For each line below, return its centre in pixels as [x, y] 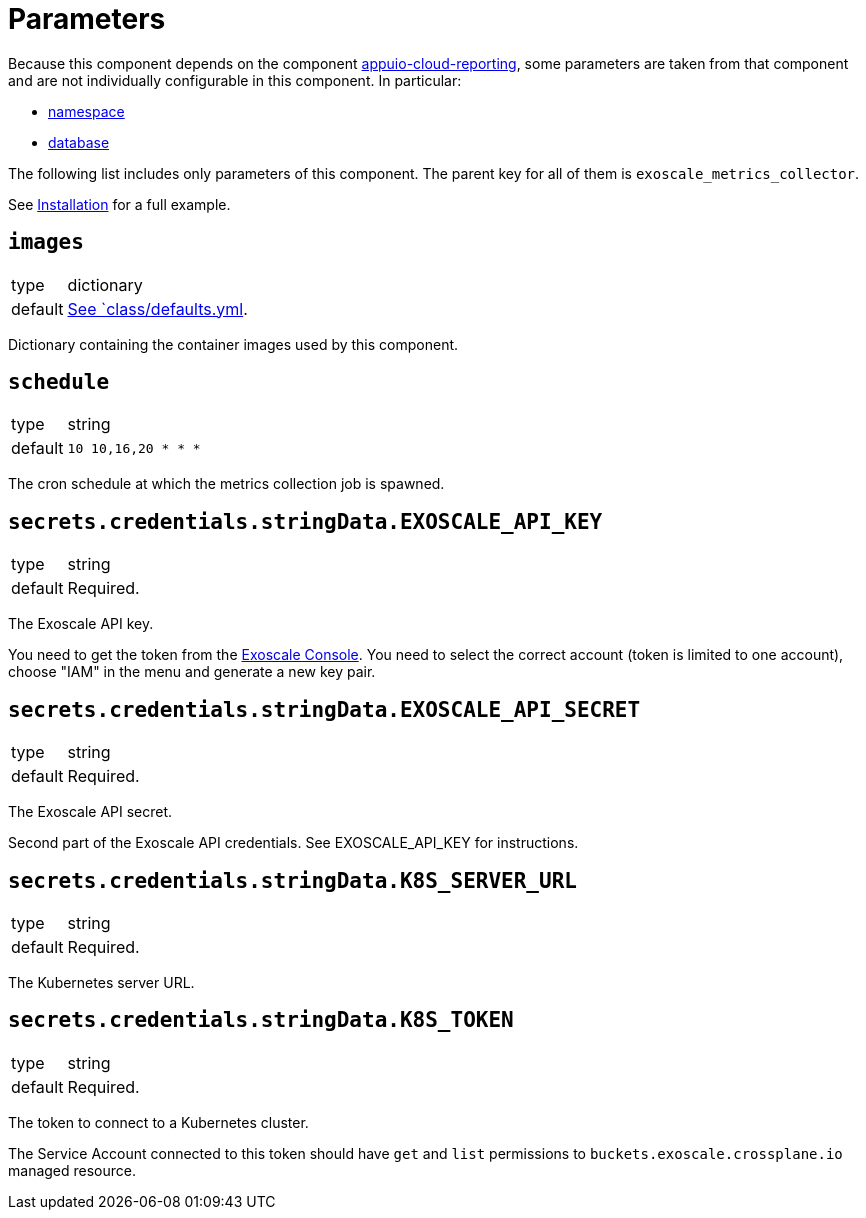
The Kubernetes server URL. [101, 982]
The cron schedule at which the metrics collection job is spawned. [226, 484]
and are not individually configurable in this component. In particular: [235, 80]
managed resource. [72, 1170]
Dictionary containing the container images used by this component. [233, 344]
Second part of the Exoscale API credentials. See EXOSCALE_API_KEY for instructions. [293, 843]
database [79, 142]
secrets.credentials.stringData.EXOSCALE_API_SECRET [324, 709]
